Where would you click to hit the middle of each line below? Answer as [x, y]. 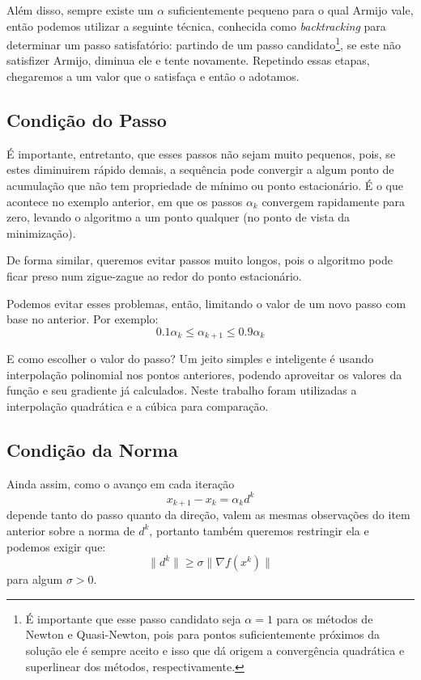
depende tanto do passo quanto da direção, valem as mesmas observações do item [208, 515]
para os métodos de [325, 618]
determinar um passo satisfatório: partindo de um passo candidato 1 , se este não [204, 43]
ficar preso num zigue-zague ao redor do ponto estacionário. [154, 275]
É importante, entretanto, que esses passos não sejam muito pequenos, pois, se [201, 153]
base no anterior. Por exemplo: [83, 319]
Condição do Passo [87, 120]
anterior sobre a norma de [71, 530]
